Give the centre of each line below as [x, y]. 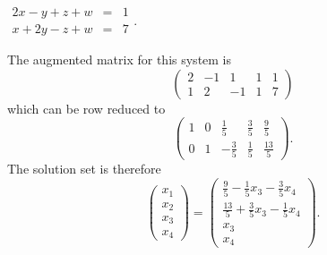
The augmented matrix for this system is [120, 59]
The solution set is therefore [84, 169]
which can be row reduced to [86, 108]
